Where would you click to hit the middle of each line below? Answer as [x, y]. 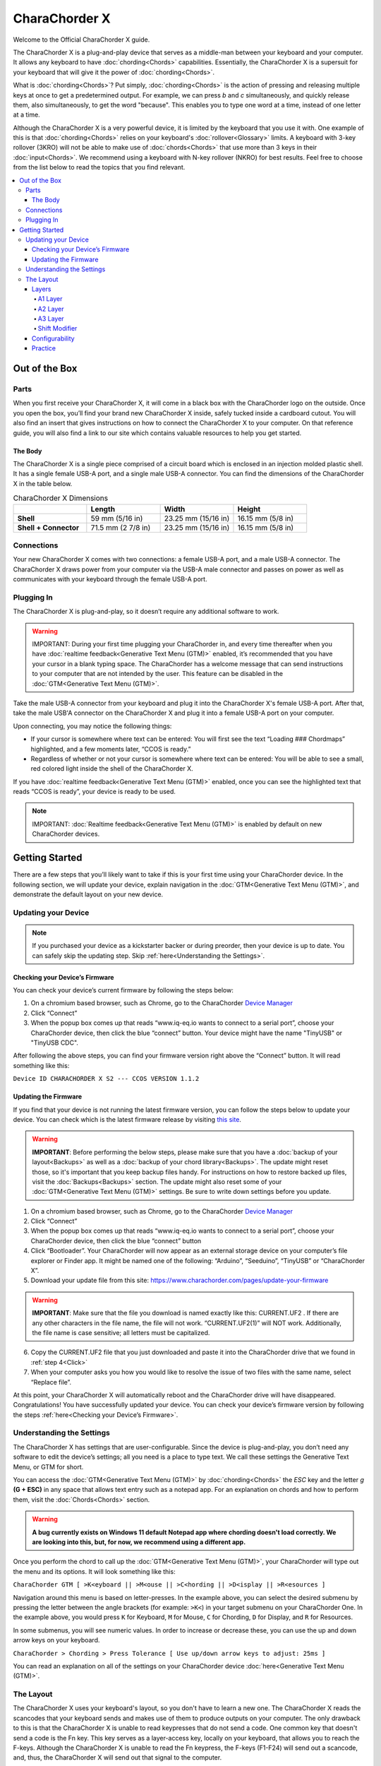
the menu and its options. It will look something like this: [94, 1571]
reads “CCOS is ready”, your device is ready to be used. [95, 792]
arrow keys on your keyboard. [56, 1640]
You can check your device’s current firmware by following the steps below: [123, 990]
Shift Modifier [58, 328]
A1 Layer [50, 299]
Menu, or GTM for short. [48, 1466]
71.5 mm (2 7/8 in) [121, 528]
